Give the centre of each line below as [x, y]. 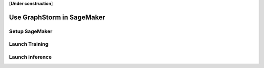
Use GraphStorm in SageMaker [57, 17]
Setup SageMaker [31, 31]
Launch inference [30, 57]
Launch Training [29, 44]
